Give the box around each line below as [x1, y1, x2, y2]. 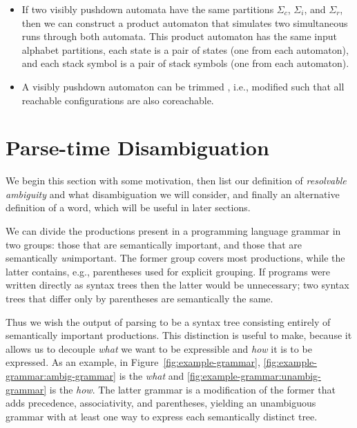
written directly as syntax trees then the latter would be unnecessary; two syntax [6, 278, 349, 292]
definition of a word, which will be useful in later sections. [6, 200, 251, 215]
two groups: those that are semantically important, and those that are [6, 237, 302, 251]
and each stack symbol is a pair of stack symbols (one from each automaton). [21, 56, 349, 70]
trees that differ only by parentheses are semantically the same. [6, 291, 273, 306]
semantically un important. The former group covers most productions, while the [6, 251, 345, 265]
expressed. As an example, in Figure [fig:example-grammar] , [6, 355, 260, 369]
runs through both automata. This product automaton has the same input [21, 29, 338, 43]
